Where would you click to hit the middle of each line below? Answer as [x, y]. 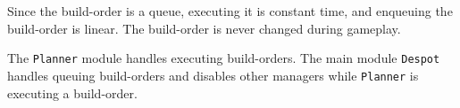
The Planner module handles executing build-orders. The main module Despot [224, 58]
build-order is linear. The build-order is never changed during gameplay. [204, 28]
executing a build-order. [72, 93]
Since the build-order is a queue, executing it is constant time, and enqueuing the [230, 11]
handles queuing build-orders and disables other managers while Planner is [213, 75]
